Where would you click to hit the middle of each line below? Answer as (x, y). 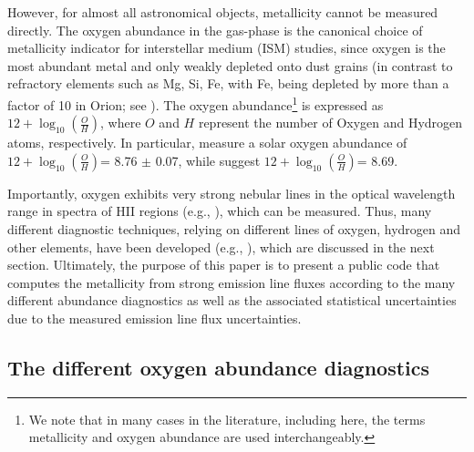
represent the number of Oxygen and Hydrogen (330, 123)
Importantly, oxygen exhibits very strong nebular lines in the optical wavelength (232, 193)
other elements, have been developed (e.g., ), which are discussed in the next (221, 247)
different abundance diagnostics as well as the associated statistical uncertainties (232, 300)
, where (120, 123)
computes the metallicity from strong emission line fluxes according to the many (232, 282)
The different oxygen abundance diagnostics (219, 367)
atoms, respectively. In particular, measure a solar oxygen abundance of (207, 143)
